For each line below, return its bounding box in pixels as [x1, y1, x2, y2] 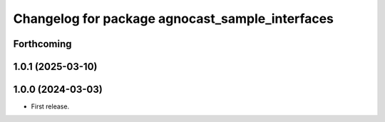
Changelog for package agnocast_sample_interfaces [13, 11, 334, 26]
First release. [31, 102, 70, 111]
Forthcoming [13, 38, 72, 50]
